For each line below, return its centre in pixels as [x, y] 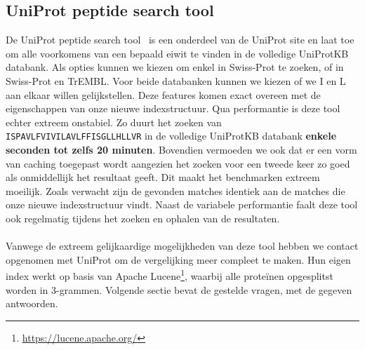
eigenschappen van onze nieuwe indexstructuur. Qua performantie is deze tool [173, 108]
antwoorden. [32, 303]
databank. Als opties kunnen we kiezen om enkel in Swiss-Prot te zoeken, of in [175, 67]
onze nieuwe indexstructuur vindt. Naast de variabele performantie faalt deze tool [182, 204]
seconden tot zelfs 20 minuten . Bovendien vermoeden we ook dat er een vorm [181, 150]
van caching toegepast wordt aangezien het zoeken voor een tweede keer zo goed [178, 163]
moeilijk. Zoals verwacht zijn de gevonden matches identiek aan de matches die [175, 190]
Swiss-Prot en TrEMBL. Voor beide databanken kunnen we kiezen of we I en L [176, 80]
